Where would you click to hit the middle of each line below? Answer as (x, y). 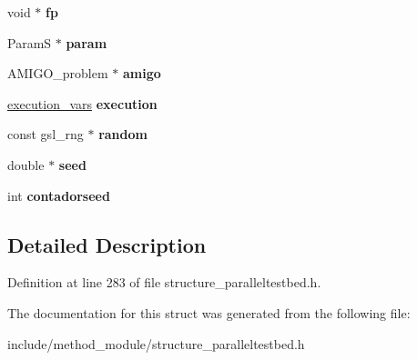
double (26, 164)
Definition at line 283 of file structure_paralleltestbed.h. (164, 282)
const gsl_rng (46, 134)
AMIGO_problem (58, 73)
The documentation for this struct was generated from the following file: (209, 312)
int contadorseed (59, 195)
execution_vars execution (82, 103)
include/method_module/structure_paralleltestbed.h (156, 343)
